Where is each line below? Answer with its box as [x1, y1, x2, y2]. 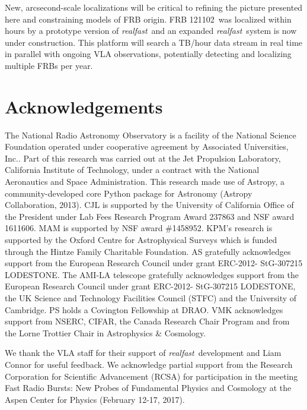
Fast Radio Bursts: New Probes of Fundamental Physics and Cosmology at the [5, 381, 292, 394]
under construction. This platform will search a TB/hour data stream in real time [5, 36, 303, 48]
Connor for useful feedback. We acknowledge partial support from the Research [5, 358, 293, 370]
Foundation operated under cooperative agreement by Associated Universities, [5, 140, 289, 153]
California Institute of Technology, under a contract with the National [5, 163, 260, 176]
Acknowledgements [5, 94, 163, 118]
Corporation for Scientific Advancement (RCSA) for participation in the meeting [5, 370, 298, 382]
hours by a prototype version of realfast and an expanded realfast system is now [5, 24, 297, 37]
